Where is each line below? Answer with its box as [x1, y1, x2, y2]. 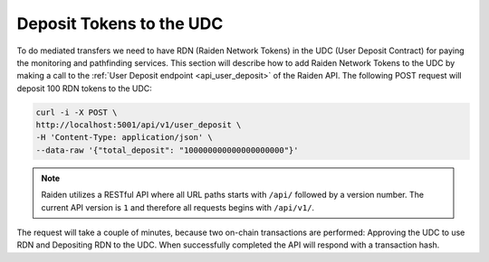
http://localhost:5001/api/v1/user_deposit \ [35, 120, 242, 130]
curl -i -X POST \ [35, 107, 118, 117]
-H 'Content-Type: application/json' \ [35, 132, 213, 143]
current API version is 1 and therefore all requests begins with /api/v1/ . [41, 201, 315, 212]
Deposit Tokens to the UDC [16, 14, 224, 33]
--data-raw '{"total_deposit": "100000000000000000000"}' [35, 145, 299, 155]
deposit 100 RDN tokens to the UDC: [16, 82, 153, 94]
